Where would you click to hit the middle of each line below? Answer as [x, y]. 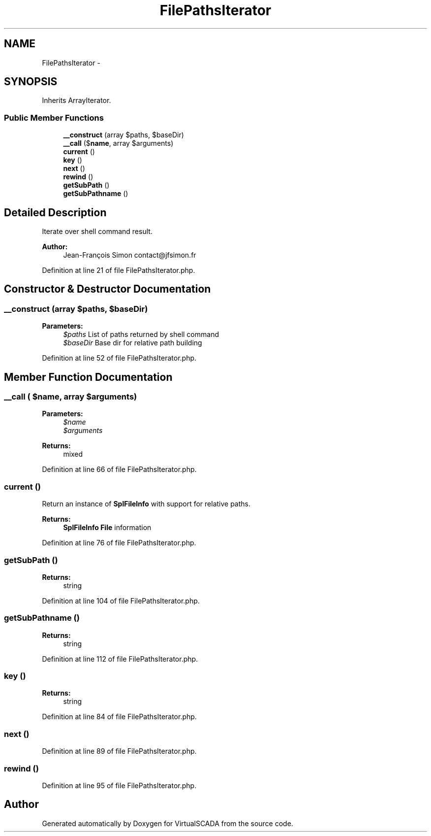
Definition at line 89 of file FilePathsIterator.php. [119, 751]
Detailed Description [55, 212]
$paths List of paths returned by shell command [141, 334]
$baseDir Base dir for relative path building [133, 343]
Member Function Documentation [88, 377]
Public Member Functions [54, 117]
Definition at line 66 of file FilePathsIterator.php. [119, 469]
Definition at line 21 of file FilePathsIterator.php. [119, 270]
